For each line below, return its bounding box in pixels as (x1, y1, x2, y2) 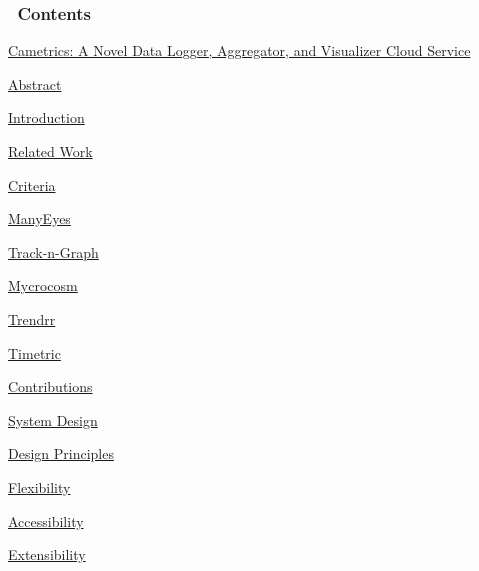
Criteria (8, 174, 56, 195)
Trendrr (8, 308, 56, 329)
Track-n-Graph (8, 241, 99, 262)
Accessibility (8, 510, 84, 531)
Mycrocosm (8, 275, 78, 296)
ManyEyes (8, 208, 71, 229)
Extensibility (8, 544, 86, 565)
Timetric (8, 342, 61, 363)
